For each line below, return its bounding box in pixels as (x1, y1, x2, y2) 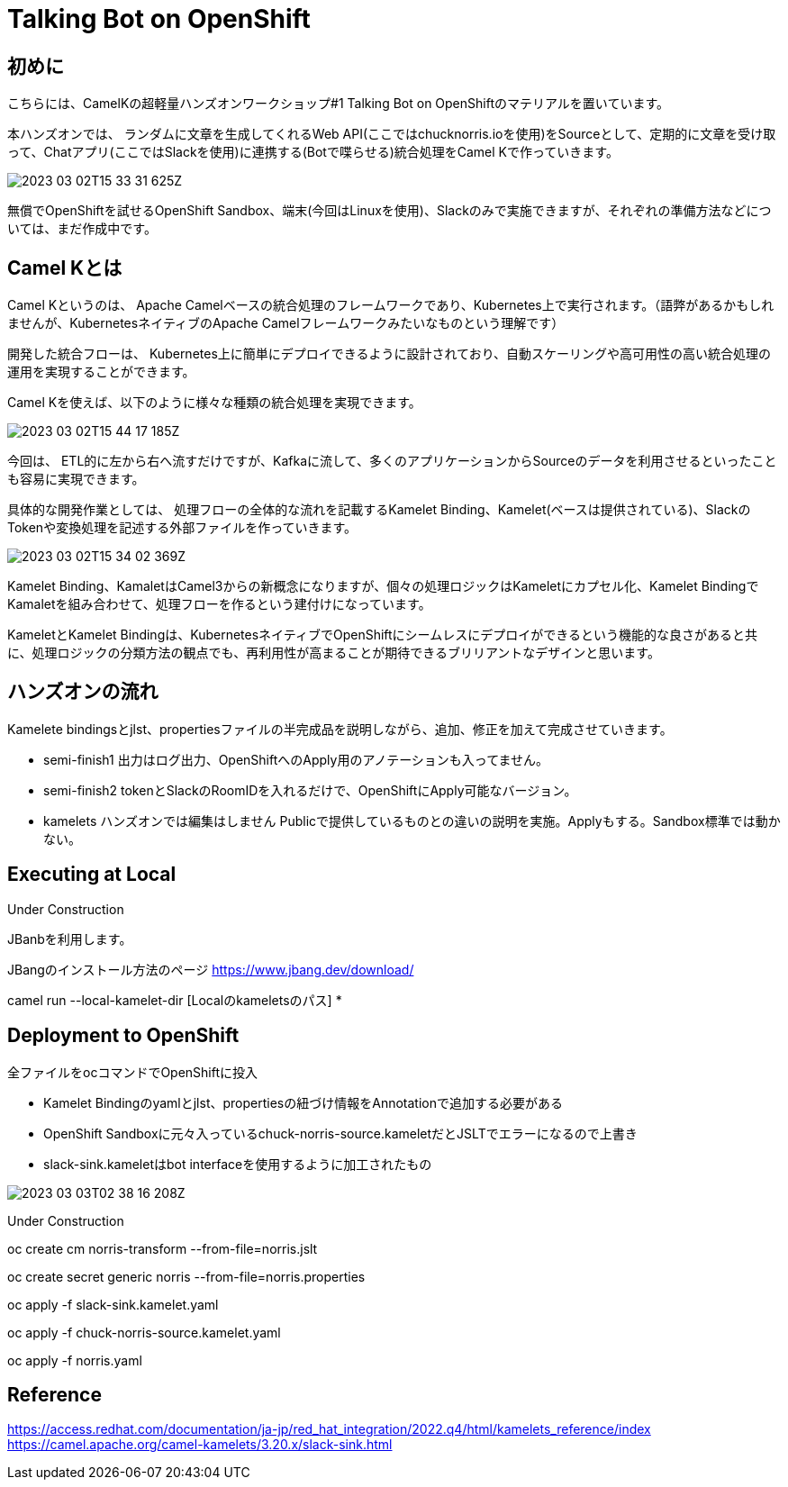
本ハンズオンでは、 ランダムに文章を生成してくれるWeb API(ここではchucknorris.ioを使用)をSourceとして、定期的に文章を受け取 (7, 126, 776, 142)
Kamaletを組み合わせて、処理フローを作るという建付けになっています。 (7, 596, 431, 612)
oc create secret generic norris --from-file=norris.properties (7, 1268, 366, 1284)
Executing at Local (7, 863, 177, 886)
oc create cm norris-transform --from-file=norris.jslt (7, 1240, 318, 1256)
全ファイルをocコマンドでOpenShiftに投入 (7, 1064, 258, 1080)
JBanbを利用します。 (7, 930, 132, 947)
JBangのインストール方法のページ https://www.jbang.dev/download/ (7, 961, 414, 977)
